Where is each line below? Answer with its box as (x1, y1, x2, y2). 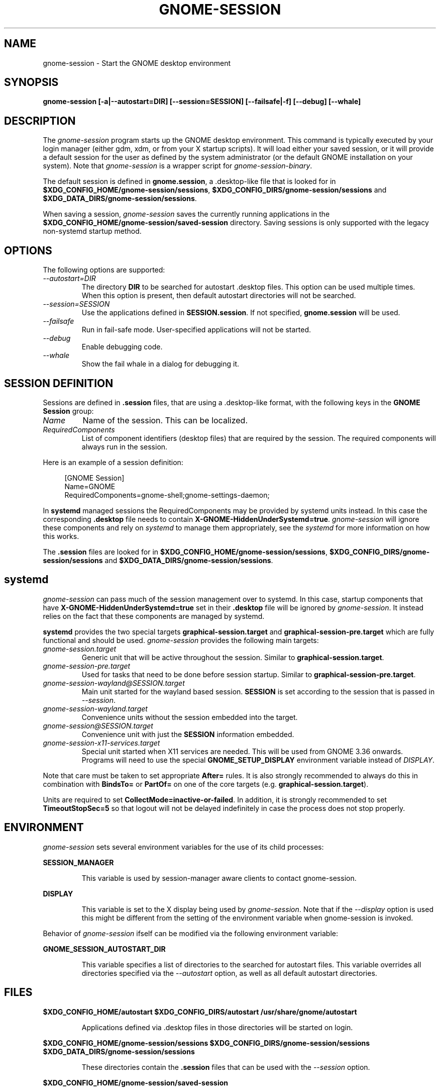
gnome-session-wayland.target (43, 704, 148, 713)
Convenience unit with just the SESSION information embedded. (81, 730, 294, 739)
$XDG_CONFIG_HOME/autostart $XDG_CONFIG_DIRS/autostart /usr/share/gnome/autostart (43, 1007, 357, 1016)
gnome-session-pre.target (43, 661, 131, 670)
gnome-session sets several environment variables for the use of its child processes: (43, 842, 324, 851)
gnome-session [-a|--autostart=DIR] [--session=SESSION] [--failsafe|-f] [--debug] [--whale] (43, 97, 361, 106)
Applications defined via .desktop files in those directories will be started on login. (81, 1023, 353, 1032)
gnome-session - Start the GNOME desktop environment (43, 58, 231, 67)
